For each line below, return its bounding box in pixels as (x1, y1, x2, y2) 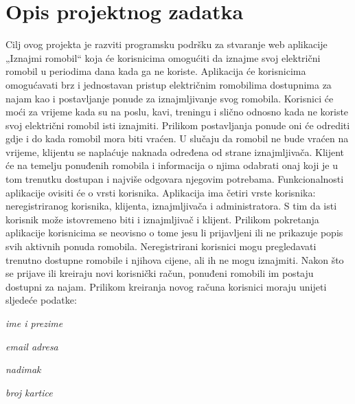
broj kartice (5, 385, 53, 399)
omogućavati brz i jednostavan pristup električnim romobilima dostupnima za (5, 77, 332, 91)
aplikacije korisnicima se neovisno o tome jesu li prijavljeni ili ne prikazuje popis (5, 225, 343, 240)
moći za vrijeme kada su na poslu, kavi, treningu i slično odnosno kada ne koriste (5, 104, 349, 119)
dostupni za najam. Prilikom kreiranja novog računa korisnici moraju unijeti (5, 279, 327, 293)
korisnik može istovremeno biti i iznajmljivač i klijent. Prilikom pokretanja (5, 212, 319, 226)
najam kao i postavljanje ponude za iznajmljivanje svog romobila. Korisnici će (5, 91, 334, 105)
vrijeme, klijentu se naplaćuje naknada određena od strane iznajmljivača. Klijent (5, 144, 345, 159)
